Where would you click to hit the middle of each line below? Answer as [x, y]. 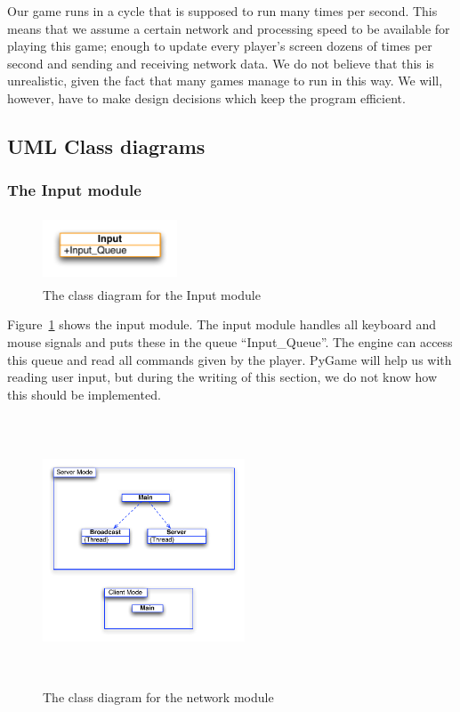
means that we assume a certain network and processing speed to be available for [229, 28]
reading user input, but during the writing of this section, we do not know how [222, 377]
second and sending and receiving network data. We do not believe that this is [221, 63]
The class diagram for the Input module [152, 294]
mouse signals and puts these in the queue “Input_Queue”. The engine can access [230, 341]
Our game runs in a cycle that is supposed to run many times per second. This [222, 11]
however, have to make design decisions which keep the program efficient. [206, 97]
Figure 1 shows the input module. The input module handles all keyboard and [222, 324]
